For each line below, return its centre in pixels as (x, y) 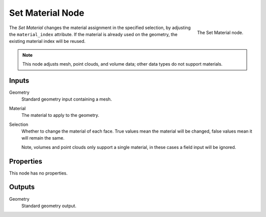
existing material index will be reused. (47, 41)
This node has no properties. (38, 173)
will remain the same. (43, 138)
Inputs (19, 81)
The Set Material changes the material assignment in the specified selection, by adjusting (100, 28)
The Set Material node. (220, 33)
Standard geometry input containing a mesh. (67, 99)
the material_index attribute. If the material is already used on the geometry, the (93, 34)
